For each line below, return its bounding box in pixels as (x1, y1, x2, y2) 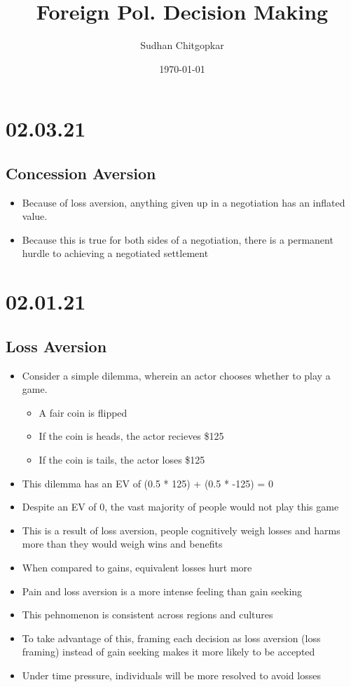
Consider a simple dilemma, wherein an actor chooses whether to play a (22, 368, 331, 382)
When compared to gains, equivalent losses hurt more (22, 560, 252, 574)
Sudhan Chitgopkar (140, 38, 224, 53)
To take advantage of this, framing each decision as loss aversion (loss (22, 630, 321, 645)
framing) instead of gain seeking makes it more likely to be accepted (22, 644, 315, 659)
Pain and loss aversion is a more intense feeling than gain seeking (22, 583, 303, 598)
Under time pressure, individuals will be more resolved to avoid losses (22, 667, 321, 682)
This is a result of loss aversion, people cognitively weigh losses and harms (22, 522, 340, 537)
